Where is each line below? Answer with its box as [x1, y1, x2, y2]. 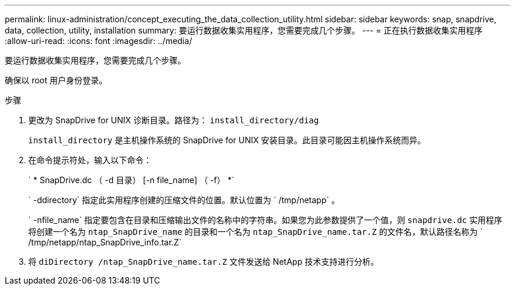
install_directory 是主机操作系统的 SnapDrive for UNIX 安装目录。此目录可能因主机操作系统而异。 [28, 135, 426, 145]
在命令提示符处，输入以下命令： [28, 155, 152, 165]
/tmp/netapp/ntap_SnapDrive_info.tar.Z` [28, 237, 182, 247]
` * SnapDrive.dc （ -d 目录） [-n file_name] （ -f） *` [28, 175, 235, 185]
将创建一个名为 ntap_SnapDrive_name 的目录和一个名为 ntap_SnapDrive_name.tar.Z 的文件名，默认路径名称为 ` [28, 227, 483, 237]
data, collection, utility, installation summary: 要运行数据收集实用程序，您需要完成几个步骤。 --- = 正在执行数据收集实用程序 [5, 25, 483, 35]
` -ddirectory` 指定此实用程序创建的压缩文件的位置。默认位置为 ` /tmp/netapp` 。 [28, 195, 340, 205]
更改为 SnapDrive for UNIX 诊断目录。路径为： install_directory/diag [28, 115, 319, 125]
